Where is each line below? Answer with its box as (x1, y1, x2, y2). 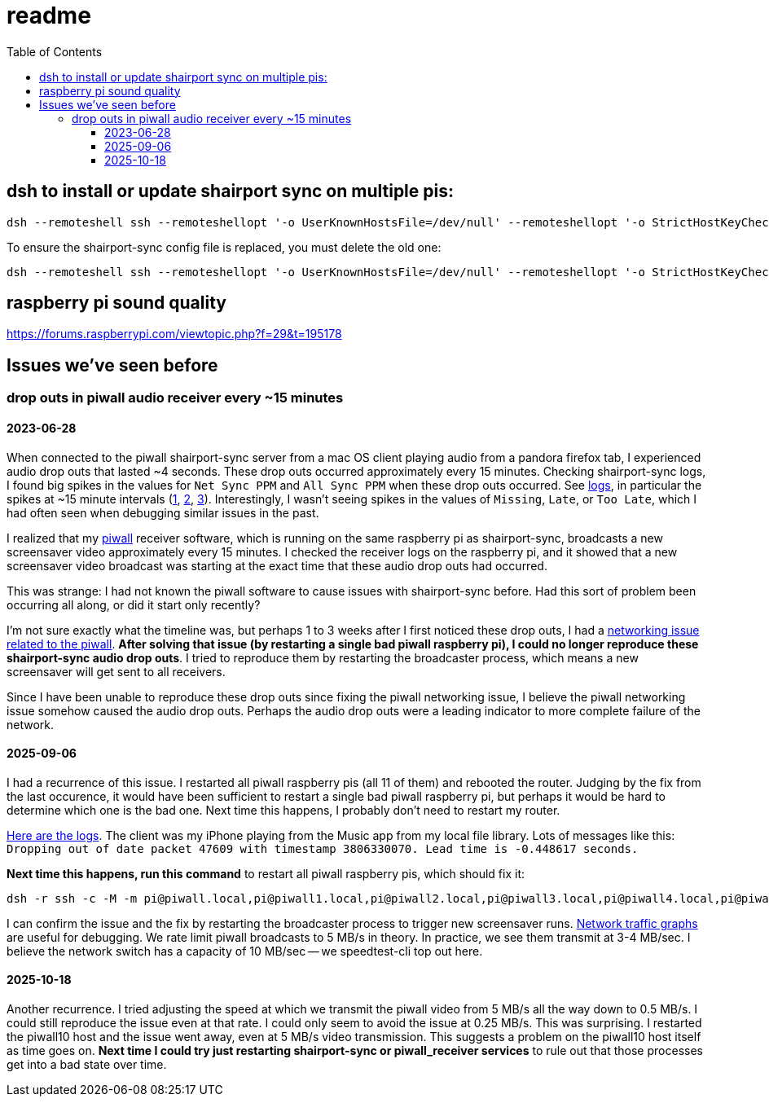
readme (7, 2, 91, 29)
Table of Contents (7, 44, 103, 59)
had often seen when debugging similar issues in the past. (7, 505, 319, 520)
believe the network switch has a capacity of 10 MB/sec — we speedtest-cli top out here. (7, 943, 483, 958)
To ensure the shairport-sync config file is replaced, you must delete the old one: (7, 239, 442, 254)
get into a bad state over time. (7, 1057, 167, 1071)
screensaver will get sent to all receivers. (7, 664, 226, 679)
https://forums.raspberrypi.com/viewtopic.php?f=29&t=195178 (7, 327, 342, 341)
